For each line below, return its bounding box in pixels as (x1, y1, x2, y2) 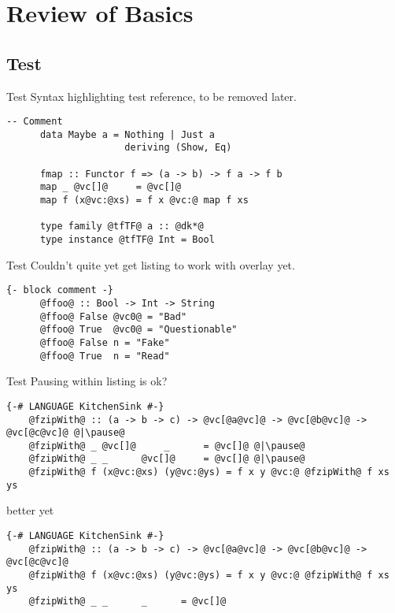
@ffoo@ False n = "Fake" (39, 336, 170, 348)
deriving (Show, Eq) (124, 142, 232, 154)
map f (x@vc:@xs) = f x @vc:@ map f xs (39, 195, 249, 206)
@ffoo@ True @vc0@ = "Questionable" (39, 324, 238, 336)
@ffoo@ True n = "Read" (39, 350, 170, 362)
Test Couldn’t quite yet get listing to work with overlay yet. (6, 256, 295, 273)
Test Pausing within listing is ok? (6, 373, 168, 389)
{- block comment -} (6, 284, 114, 296)
